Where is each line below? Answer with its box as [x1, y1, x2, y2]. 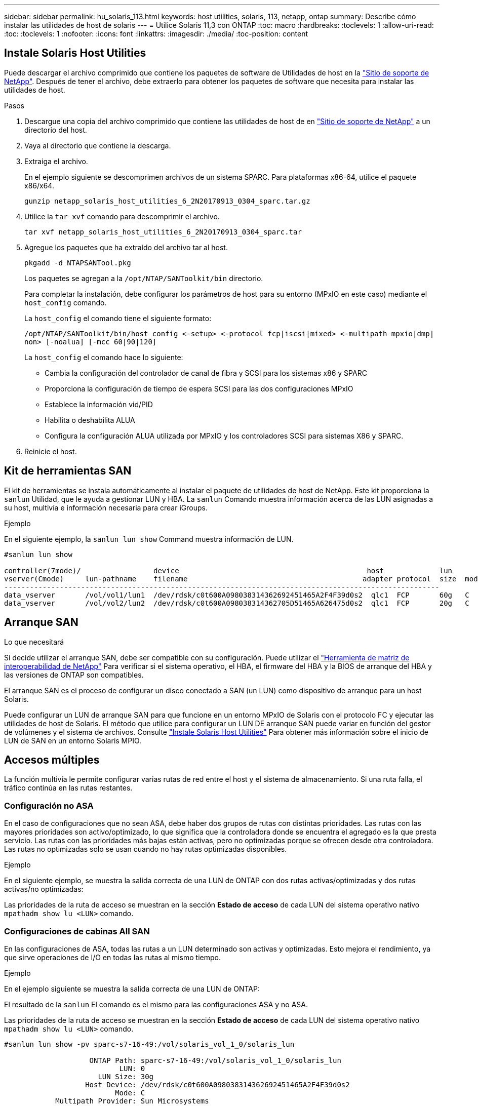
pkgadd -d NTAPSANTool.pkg [24, 258, 131, 267]
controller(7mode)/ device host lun [4, 566, 453, 575]
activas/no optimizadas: [4, 885, 84, 894]
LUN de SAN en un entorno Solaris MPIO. [4, 736, 142, 745]
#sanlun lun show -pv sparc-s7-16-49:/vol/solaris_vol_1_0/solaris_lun [4, 1040, 295, 1048]
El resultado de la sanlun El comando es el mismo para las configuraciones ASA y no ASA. [4, 1000, 308, 1009]
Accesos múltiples [4, 753, 100, 766]
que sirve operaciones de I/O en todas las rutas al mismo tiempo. [4, 953, 221, 962]
